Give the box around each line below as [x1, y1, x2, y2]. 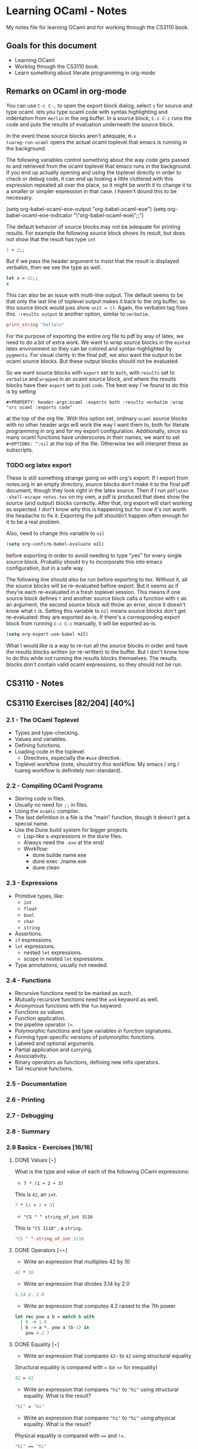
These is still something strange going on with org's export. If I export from [6, 475, 189, 482]
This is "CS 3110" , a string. [14, 1224, 84, 1232]
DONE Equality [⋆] [14, 1341, 60, 1348]
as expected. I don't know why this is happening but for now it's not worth [6, 506, 187, 513]
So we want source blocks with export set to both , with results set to [6, 369, 175, 376]
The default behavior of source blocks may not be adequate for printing [6, 223, 181, 230]
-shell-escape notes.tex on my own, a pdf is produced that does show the [6, 493, 190, 501]
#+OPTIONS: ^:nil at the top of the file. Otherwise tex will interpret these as [6, 440, 189, 447]
